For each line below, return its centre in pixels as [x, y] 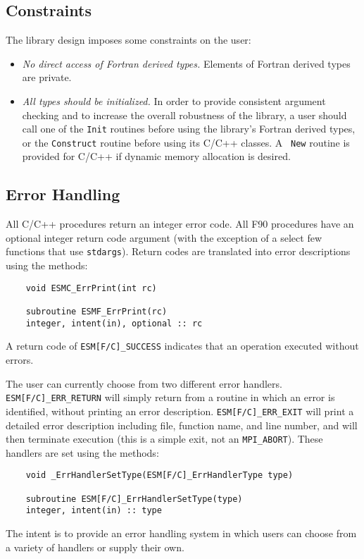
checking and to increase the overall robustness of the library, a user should [184, 115]
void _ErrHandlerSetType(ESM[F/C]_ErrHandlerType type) [159, 475]
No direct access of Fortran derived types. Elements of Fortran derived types [186, 63]
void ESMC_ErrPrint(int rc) [91, 288]
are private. [47, 77]
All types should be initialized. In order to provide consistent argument [174, 100]
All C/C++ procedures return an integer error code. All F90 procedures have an [180, 224]
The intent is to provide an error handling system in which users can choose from [181, 533]
